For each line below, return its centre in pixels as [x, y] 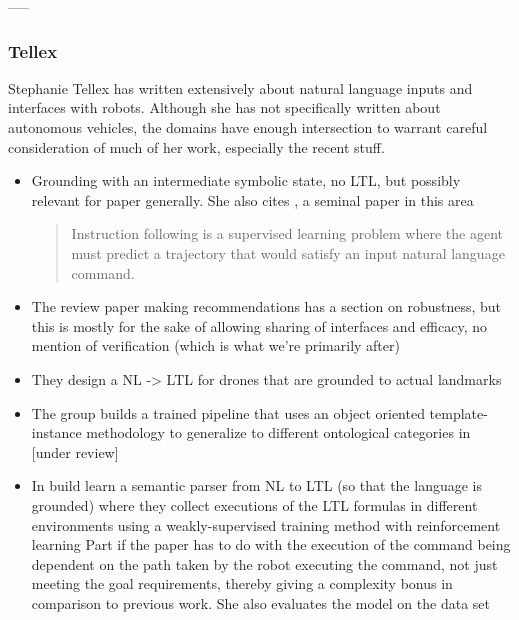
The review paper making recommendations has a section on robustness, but [266, 306]
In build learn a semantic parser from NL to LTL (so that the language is [256, 485]
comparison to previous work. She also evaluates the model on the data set [260, 602]
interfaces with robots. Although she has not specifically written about [224, 107]
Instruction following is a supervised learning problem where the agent [287, 233]
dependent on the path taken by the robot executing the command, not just [264, 563]
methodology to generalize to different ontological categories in [278, 432]
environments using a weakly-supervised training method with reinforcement [266, 524]
